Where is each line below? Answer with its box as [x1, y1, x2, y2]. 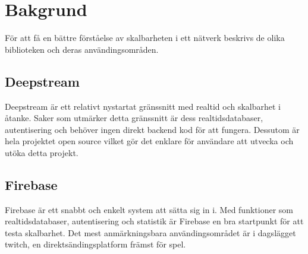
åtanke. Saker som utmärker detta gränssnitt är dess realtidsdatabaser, [5, 112, 263, 124]
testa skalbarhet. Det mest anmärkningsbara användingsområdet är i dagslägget [5, 226, 296, 239]
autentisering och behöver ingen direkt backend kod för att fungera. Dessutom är [5, 123, 300, 135]
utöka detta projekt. [5, 146, 78, 158]
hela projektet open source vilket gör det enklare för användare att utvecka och [5, 135, 294, 147]
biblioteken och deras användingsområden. [5, 43, 159, 55]
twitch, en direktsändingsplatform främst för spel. [5, 238, 186, 250]
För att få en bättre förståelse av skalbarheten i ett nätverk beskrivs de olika [5, 31, 285, 44]
